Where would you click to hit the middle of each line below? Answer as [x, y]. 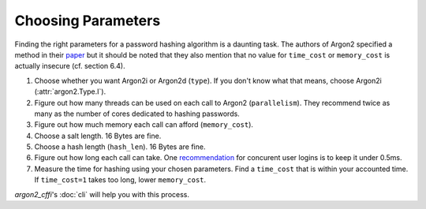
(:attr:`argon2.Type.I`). [70, 91]
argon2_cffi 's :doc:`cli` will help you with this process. [102, 194]
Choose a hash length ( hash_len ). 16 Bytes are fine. [120, 147]
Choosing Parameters [88, 21]
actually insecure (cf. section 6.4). [70, 66]
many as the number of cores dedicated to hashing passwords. [137, 114]
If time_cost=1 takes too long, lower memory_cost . [120, 180]
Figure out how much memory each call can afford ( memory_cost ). [144, 125]
